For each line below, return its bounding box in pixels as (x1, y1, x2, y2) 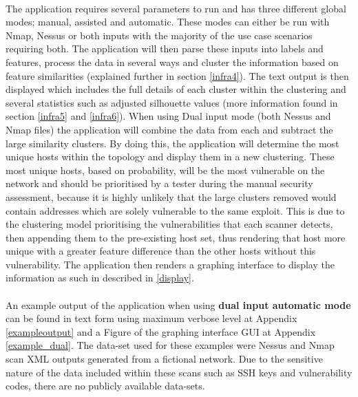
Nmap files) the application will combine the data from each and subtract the (6, 122, 333, 136)
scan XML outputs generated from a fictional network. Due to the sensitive (6, 352, 323, 366)
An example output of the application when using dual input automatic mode (6, 297, 351, 312)
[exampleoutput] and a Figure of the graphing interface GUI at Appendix (6, 324, 316, 339)
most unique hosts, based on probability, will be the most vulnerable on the (6, 162, 325, 177)
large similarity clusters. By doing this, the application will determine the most (6, 136, 339, 150)
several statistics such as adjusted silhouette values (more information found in (6, 95, 338, 109)
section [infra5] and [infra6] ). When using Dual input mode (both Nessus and (6, 109, 331, 123)
